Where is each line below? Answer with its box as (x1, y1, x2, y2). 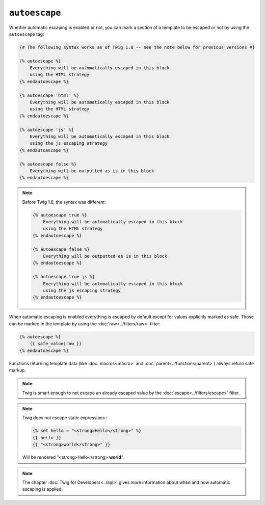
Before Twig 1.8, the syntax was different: (22, 199, 106, 205)
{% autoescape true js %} (32, 274, 95, 280)
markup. (9, 367, 26, 373)
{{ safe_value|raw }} (29, 341, 82, 346)
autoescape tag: (9, 31, 44, 37)
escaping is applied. (22, 486, 63, 492)
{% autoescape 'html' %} (19, 92, 79, 98)
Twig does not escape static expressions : (22, 415, 107, 421)
